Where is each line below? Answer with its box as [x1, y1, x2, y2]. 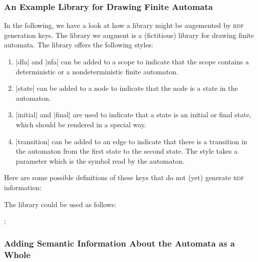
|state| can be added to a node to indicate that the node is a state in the [15, 83, 238, 93]
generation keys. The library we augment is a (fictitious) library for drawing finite [4, 29, 255, 40]
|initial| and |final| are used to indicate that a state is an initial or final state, [15, 109, 252, 120]
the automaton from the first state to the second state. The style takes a [15, 146, 238, 156]
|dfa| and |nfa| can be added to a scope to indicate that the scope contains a [15, 56, 249, 66]
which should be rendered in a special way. [15, 119, 146, 129]
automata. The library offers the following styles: [4, 39, 154, 50]
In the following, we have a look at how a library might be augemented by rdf [4, 20, 244, 30]
